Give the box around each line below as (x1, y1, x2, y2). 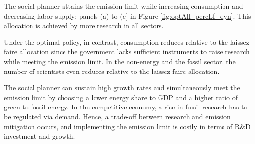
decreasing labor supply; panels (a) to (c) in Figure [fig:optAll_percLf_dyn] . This (4, 10, 251, 21)
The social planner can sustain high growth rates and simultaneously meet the (4, 82, 240, 93)
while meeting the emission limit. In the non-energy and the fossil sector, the (4, 56, 236, 66)
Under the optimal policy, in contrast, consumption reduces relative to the (4, 36, 228, 47)
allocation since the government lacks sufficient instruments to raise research (19, 46, 250, 57)
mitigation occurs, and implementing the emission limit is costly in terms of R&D (4, 121, 251, 131)
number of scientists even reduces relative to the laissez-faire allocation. (4, 66, 220, 76)
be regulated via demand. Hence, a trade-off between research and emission (4, 111, 231, 121)
